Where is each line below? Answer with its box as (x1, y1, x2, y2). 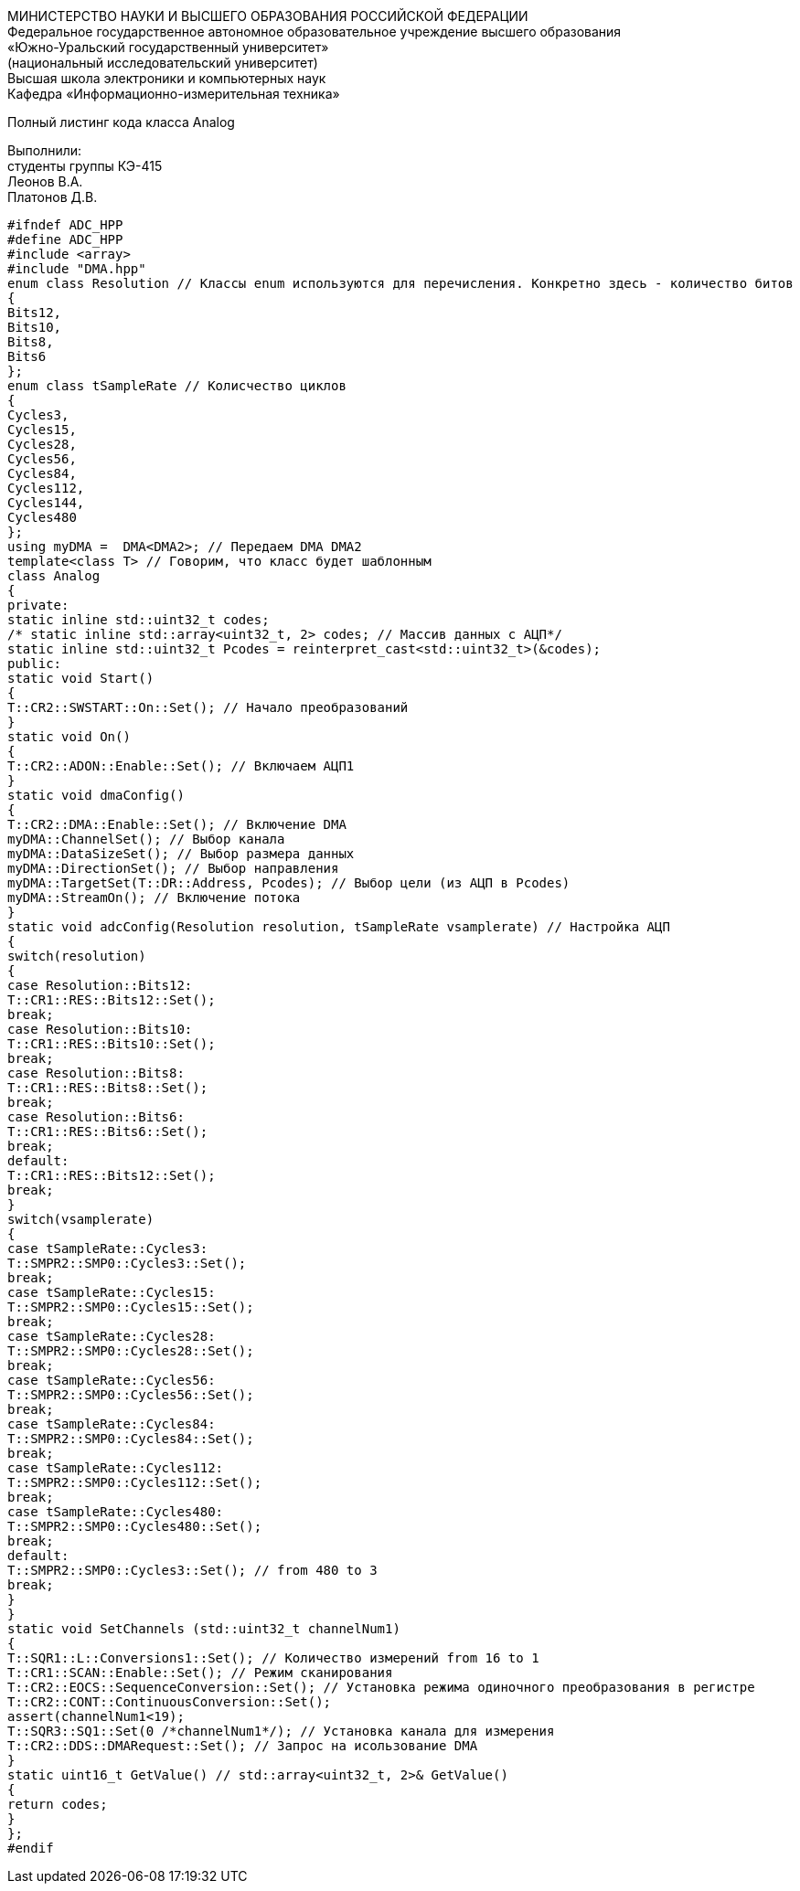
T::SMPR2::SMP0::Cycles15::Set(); (7, 1300, 254, 1314)
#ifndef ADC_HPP (7, 218, 123, 232)
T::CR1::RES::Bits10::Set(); (7, 1036, 216, 1051)
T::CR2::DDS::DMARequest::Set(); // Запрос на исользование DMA (7, 1738, 478, 1753)
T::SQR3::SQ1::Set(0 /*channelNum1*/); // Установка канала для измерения (7, 1724, 555, 1738)
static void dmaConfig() (7, 788, 185, 802)
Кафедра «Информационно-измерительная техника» (7, 86, 340, 101)
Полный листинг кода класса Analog (7, 114, 235, 130)
